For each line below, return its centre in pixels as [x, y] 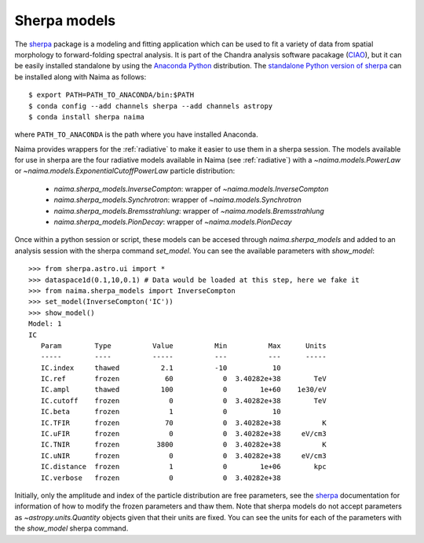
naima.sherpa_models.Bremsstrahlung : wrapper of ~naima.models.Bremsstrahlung [189, 211]
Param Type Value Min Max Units [183, 345]
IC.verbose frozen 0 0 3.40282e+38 [161, 478]
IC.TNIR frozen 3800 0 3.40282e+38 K [183, 445]
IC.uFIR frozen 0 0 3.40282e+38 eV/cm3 [183, 434]
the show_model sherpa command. [71, 528]
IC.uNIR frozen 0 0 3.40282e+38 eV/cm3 [183, 455]
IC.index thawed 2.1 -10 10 [161, 368]
